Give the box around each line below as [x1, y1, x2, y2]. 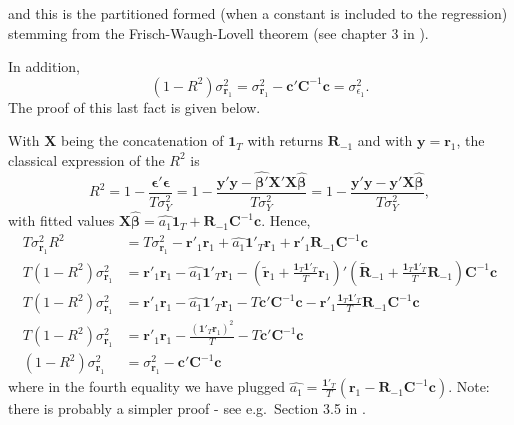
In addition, [8, 56, 80, 77]
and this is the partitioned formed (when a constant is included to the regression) [8, 3, 508, 23]
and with [357, 130, 413, 151]
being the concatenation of [61, 130, 224, 151]
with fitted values [8, 210, 115, 231]
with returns [247, 130, 324, 151]
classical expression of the [8, 149, 165, 170]
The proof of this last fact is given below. [8, 96, 261, 117]
